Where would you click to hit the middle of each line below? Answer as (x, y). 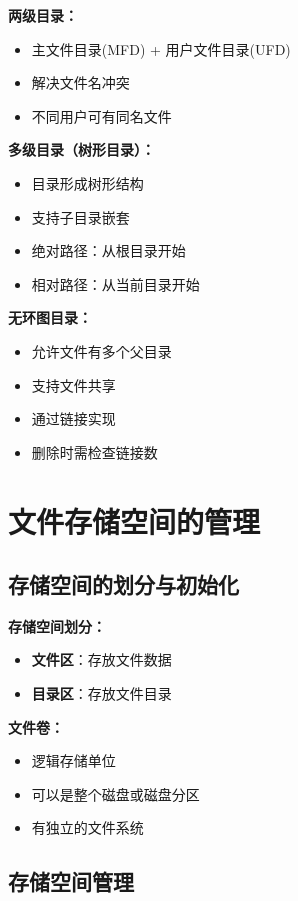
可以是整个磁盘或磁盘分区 (115, 793)
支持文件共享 (73, 384)
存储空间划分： (57, 625)
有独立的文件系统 (87, 827)
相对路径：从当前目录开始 (115, 283)
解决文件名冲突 (80, 82)
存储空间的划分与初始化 (123, 584)
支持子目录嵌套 (80, 216)
